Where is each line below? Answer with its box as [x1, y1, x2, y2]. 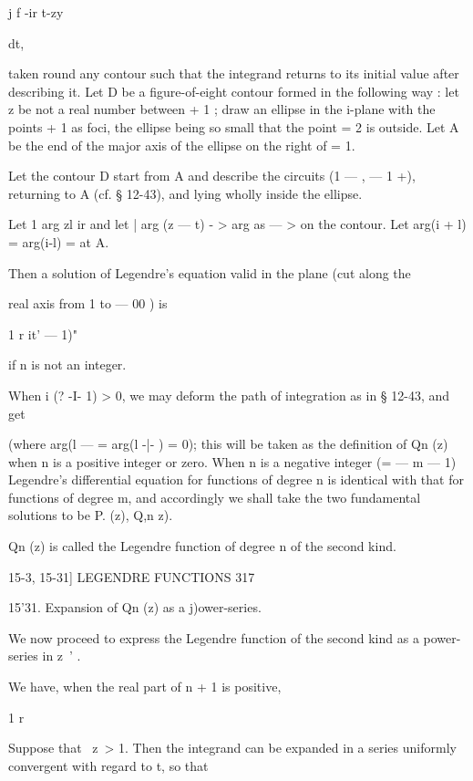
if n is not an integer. [8, 355, 127, 374]
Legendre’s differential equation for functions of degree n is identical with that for [8, 470, 464, 489]
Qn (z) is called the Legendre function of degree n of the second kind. [8, 536, 396, 556]
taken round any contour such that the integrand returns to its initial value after [8, 64, 459, 83]
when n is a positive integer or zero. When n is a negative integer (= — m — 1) [8, 452, 457, 471]
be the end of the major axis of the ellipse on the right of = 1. [8, 135, 355, 154]
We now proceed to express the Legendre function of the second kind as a [8, 628, 419, 647]
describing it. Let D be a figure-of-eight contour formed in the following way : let [8, 81, 459, 100]
